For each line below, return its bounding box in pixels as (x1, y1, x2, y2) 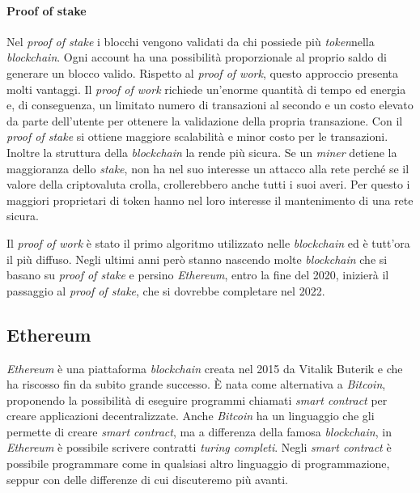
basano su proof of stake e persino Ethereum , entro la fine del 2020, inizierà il (6, 266, 389, 283)
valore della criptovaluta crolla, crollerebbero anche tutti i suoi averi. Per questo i (6, 176, 410, 193)
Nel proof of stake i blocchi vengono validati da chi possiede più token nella (6, 32, 375, 49)
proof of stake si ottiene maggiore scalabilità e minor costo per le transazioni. (6, 128, 388, 145)
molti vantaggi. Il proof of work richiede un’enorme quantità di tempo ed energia (6, 80, 406, 97)
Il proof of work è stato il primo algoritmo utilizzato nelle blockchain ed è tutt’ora (6, 234, 410, 251)
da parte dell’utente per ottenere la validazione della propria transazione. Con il (6, 112, 403, 129)
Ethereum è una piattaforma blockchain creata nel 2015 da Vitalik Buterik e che (6, 359, 403, 376)
